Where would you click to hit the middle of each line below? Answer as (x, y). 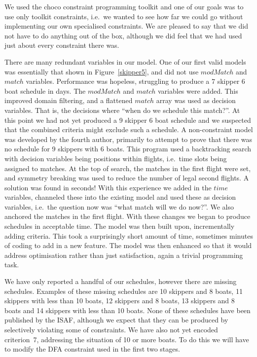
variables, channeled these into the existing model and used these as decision (120, 197)
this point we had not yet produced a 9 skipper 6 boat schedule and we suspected (128, 120)
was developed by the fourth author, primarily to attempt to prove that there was (128, 139)
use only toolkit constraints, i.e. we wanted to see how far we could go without (124, 16)
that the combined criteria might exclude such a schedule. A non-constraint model (129, 129)
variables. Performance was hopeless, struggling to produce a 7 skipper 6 (135, 81)
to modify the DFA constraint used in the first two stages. (92, 349)
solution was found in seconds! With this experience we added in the (108, 187)
